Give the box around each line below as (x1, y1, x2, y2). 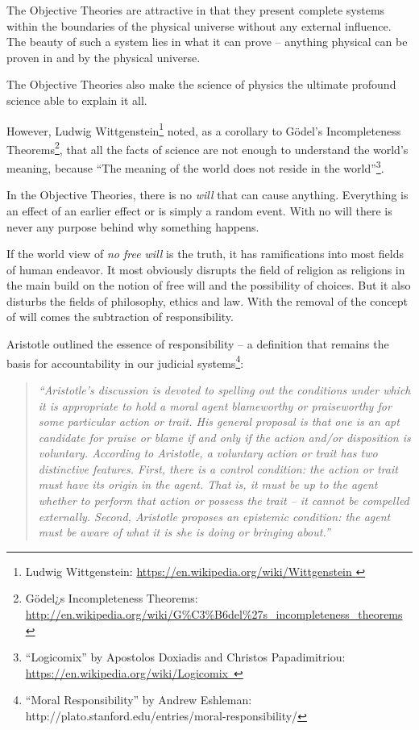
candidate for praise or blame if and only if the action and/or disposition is (38, 428, 411, 445)
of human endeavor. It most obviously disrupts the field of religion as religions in (6, 261, 405, 277)
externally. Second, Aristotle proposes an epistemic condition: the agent (38, 507, 391, 524)
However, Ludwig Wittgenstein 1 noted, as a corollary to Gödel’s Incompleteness (6, 119, 401, 139)
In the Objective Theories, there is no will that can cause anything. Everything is (6, 186, 409, 203)
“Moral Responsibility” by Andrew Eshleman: (25, 691, 252, 708)
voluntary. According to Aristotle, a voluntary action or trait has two (38, 444, 378, 461)
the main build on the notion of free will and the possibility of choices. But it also (6, 277, 411, 294)
